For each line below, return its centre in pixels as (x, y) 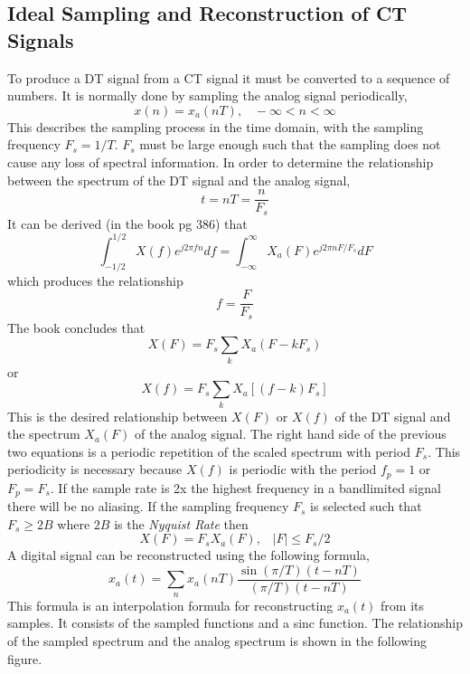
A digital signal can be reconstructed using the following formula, (188, 555)
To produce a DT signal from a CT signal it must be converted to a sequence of (229, 77)
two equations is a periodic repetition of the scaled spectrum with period (209, 451)
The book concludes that (76, 327)
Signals (41, 39)
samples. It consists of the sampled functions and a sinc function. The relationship (235, 623)
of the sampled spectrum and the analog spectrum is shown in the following (217, 641)
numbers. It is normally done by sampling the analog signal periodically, (207, 95)
